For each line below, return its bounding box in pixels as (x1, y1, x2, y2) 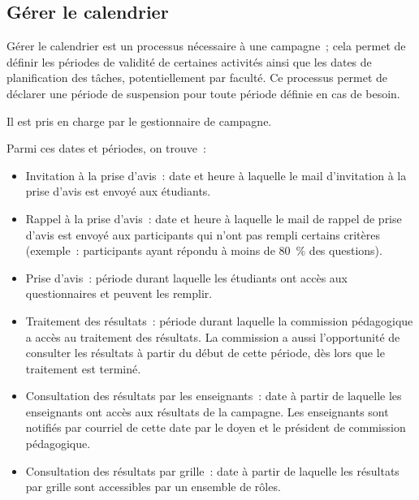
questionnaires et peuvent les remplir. (25, 285, 213, 302)
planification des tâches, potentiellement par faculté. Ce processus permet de (6, 69, 388, 86)
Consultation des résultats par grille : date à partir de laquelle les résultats (25, 462, 400, 479)
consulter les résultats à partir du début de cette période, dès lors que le (25, 344, 385, 361)
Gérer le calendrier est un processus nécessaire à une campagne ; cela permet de (6, 37, 406, 54)
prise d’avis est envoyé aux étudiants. (25, 183, 211, 200)
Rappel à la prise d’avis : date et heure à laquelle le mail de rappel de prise (25, 209, 402, 226)
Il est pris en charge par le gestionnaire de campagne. (6, 112, 272, 129)
